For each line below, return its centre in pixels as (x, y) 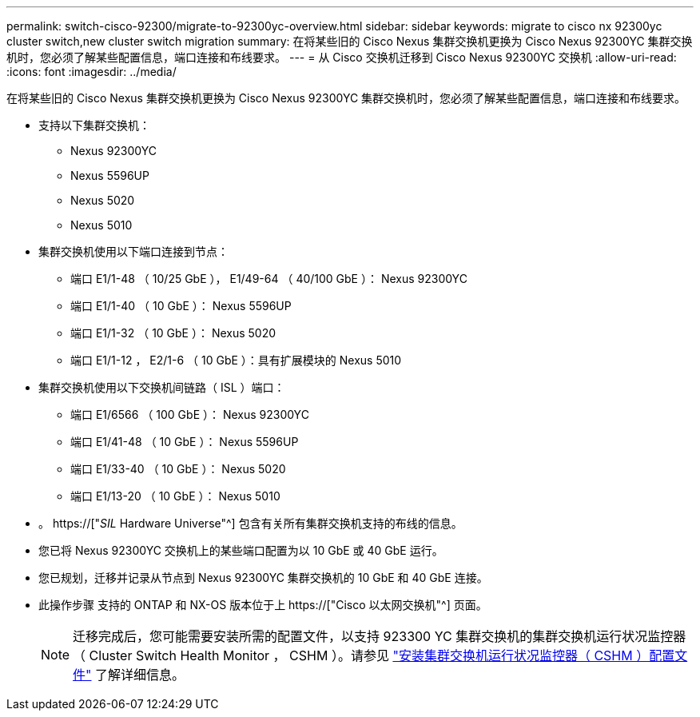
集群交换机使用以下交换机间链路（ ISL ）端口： (162, 387)
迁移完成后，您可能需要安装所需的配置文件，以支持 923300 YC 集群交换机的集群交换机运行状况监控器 (380, 636)
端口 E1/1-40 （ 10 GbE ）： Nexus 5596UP (181, 306)
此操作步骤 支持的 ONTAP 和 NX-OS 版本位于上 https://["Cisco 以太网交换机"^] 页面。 (263, 605)
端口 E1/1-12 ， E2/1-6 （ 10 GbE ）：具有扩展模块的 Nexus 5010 (236, 360)
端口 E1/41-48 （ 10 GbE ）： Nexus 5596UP (185, 442)
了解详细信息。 (140, 675)
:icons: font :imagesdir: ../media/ (91, 72)
